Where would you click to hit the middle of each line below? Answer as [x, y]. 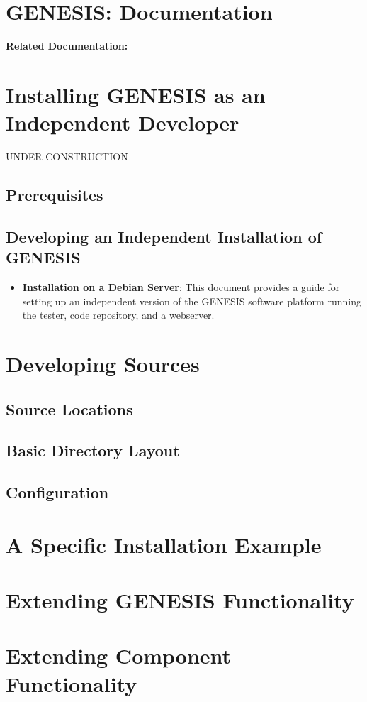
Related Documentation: [67, 46]
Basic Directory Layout [93, 450]
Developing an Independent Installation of [164, 236]
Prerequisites [55, 195]
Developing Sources [103, 363]
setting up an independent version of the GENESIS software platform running [192, 301]
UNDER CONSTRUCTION [67, 157]
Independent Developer [123, 122]
